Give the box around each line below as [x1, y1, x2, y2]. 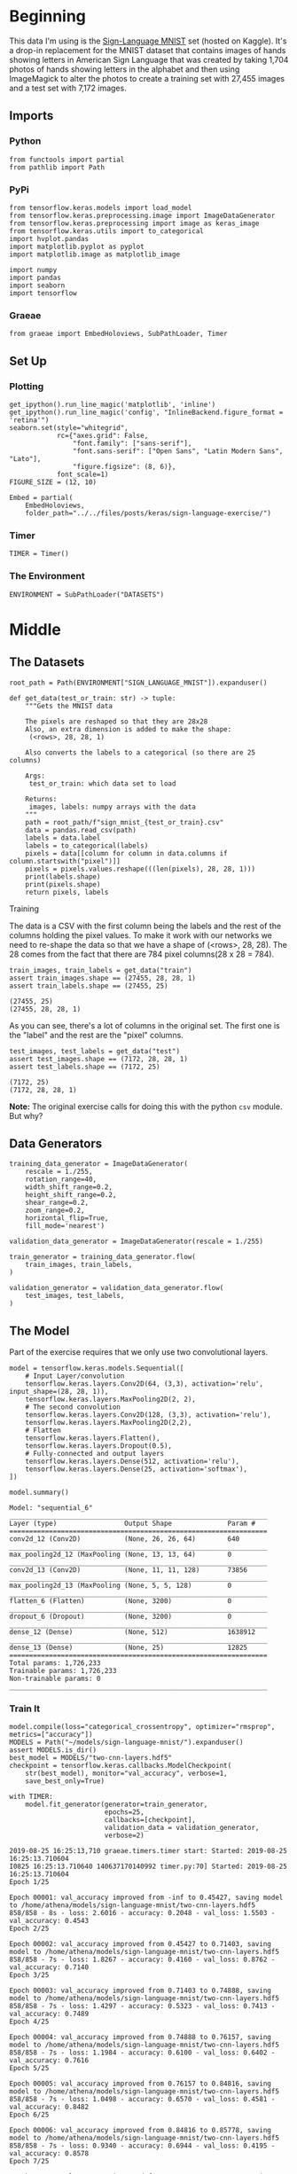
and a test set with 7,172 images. [9, 82, 127, 93]
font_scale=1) [56, 470, 109, 479]
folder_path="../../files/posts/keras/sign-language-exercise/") [25, 508, 272, 518]
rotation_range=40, [25, 1175, 98, 1185]
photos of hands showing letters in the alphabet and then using [9, 64, 240, 74]
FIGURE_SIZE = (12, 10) [9, 477, 98, 487]
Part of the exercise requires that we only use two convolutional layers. [9, 1347, 269, 1357]
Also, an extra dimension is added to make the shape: [25, 724, 232, 733]
